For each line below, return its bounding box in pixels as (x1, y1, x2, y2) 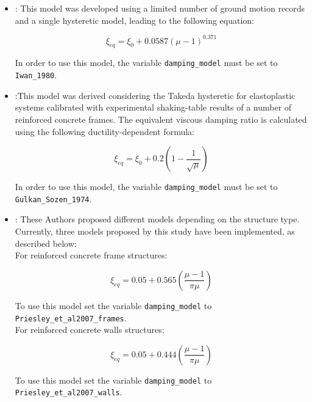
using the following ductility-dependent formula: (15, 125, 194, 137)
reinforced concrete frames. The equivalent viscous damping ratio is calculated (15, 112, 307, 125)
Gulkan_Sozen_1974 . (15, 192, 92, 205)
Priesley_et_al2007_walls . (15, 386, 122, 398)
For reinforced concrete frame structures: (15, 249, 168, 261)
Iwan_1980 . (15, 68, 57, 81)
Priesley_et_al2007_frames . (15, 311, 127, 324)
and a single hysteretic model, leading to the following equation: (15, 13, 255, 26)
